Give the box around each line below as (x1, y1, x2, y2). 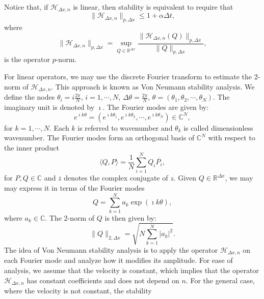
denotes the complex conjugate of (64, 172, 168, 183)
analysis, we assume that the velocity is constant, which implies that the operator (4, 264, 259, 275)
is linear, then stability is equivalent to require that (73, 2, 233, 12)
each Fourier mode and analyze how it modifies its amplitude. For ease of (4, 255, 233, 265)
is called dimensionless (183, 122, 253, 133)
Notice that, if (4, 2, 48, 12)
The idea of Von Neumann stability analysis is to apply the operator (4, 244, 218, 255)
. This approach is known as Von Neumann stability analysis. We (51, 81, 255, 92)
